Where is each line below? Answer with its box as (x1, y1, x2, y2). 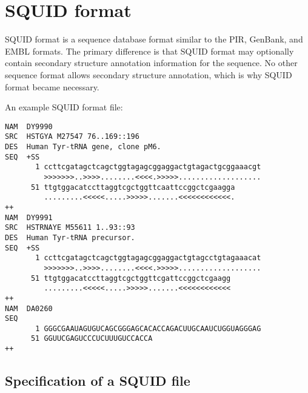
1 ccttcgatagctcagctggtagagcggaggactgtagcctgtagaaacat (35, 254, 261, 263)
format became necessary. (5, 80, 99, 93)
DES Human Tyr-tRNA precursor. (5, 233, 135, 242)
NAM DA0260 (5, 304, 53, 313)
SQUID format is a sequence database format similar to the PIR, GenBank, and (5, 33, 303, 45)
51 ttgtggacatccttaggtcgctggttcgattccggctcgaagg (30, 274, 231, 283)
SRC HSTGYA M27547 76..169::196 (5, 132, 139, 141)
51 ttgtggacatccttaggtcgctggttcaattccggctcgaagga (30, 183, 235, 192)
